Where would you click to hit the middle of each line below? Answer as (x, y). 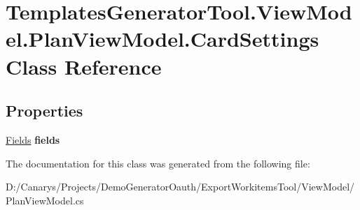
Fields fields (33, 139)
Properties (44, 111)
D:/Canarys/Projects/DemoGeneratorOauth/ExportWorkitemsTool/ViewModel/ (180, 187)
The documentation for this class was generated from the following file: (158, 163)
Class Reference (84, 66)
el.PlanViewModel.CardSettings (162, 39)
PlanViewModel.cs (45, 200)
